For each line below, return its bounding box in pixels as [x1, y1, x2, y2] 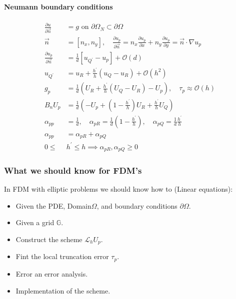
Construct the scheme [15, 234, 82, 245]
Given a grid [15, 217, 54, 228]
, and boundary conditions [96, 200, 177, 211]
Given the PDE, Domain [15, 200, 91, 211]
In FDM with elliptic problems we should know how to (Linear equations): [4, 184, 233, 194]
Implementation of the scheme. [15, 285, 110, 296]
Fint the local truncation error [15, 251, 109, 262]
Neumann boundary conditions [4, 1, 113, 11]
